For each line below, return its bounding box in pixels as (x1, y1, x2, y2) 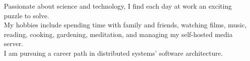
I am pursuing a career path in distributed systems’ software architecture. (4, 48, 223, 58)
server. (4, 38, 23, 49)
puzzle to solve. (4, 10, 49, 20)
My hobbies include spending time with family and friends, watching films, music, (4, 20, 247, 30)
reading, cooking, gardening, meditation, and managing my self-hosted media (4, 29, 233, 39)
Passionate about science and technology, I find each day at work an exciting (4, 1, 232, 11)
